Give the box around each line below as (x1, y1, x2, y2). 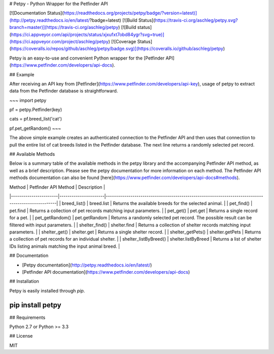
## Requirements (9, 314, 46, 320)
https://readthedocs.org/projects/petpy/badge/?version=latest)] (63, 10, 197, 16)
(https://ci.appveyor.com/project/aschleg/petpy (9, 38, 109, 44)
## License (9, 333, 33, 339)
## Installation (9, 278, 39, 284)
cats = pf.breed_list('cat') (9, 116, 62, 122)
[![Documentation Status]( (9, 10, 64, 16)
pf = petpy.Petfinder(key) (9, 107, 62, 113)
